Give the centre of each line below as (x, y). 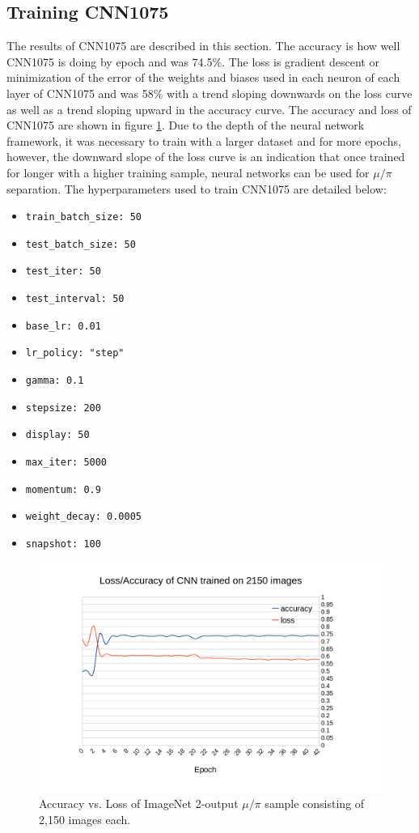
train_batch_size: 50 (83, 217)
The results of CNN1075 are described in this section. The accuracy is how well (203, 46)
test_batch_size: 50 (80, 244)
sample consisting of (315, 803)
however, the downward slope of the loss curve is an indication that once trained (206, 157)
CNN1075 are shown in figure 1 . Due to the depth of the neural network (186, 125)
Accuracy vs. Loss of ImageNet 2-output (139, 803)
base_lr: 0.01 (63, 326)
